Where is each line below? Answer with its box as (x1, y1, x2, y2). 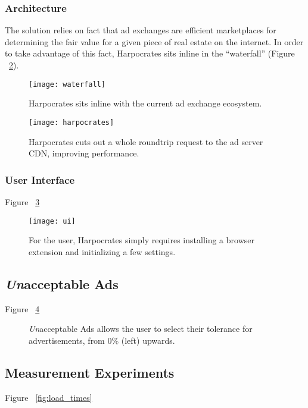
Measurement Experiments (5, 363, 175, 381)
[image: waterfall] (29, 80, 105, 89)
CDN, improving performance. (29, 147, 139, 159)
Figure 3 (5, 195, 40, 208)
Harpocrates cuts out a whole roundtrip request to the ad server (29, 135, 263, 147)
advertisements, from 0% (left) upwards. (29, 334, 175, 346)
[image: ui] (29, 216, 76, 225)
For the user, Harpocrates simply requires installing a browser (29, 234, 254, 246)
